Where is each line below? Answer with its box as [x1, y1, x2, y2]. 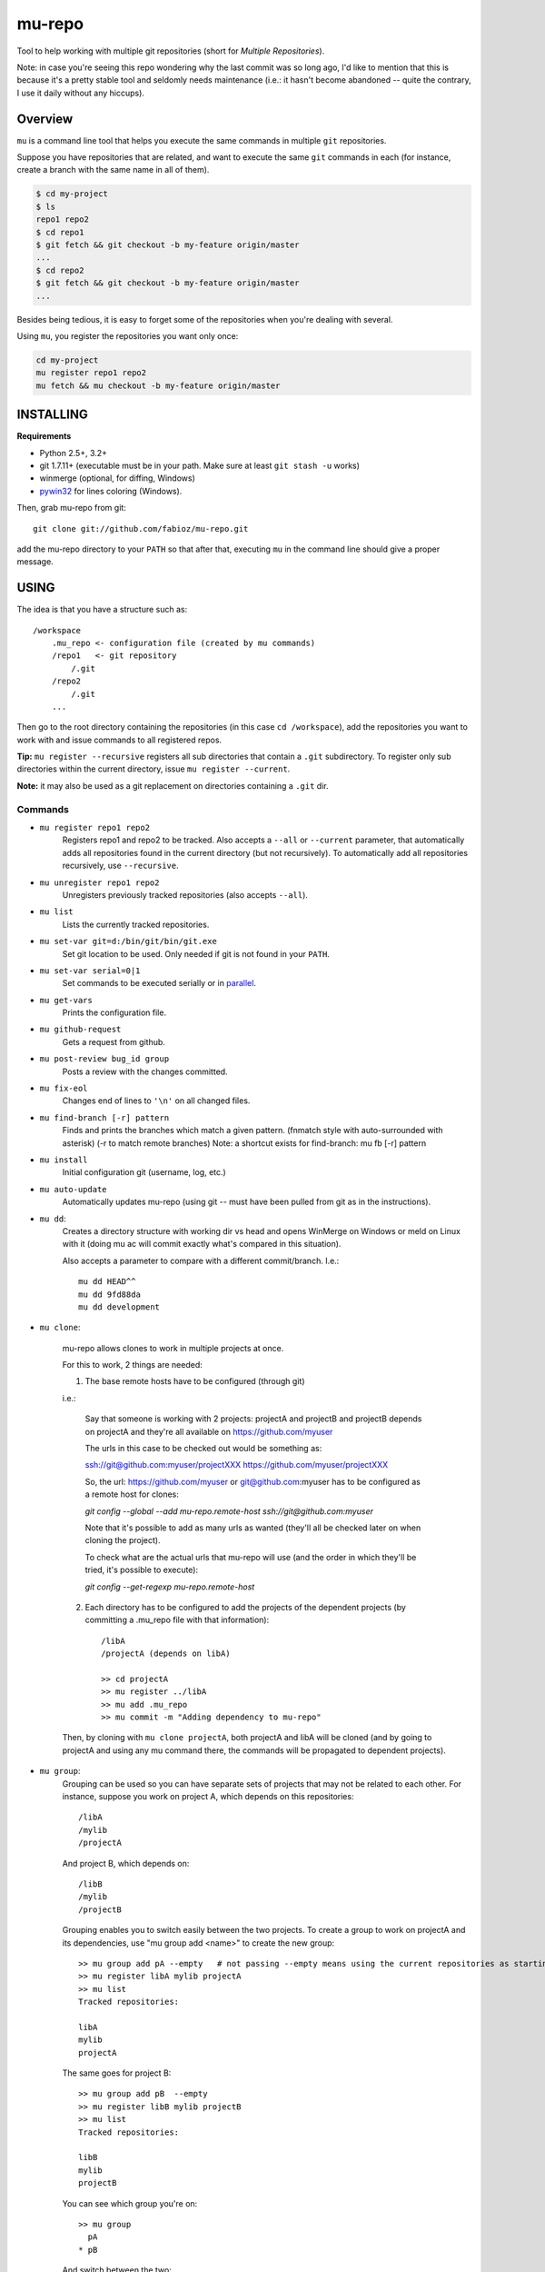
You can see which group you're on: [62, 2197, 198, 2208]
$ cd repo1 [35, 227, 84, 237]
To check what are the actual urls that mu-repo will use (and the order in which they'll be [84, 1551, 417, 1562]
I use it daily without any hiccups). [16, 87, 145, 98]
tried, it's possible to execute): [84, 1564, 199, 1576]
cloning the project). [84, 1535, 161, 1546]
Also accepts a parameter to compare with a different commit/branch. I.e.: [62, 1255, 340, 1266]
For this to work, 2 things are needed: [62, 1360, 203, 1370]
